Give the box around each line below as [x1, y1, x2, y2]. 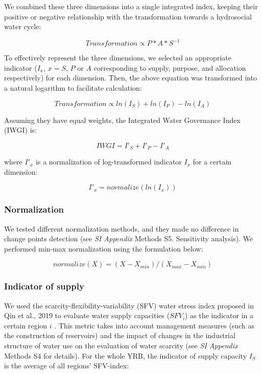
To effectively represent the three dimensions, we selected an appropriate [4, 52, 231, 63]
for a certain [193, 156, 231, 167]
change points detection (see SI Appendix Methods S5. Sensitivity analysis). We [4, 233, 253, 244]
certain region [4, 320, 47, 330]
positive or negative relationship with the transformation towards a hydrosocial [4, 11, 252, 22]
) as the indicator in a [185, 310, 253, 321]
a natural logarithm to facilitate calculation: [4, 82, 142, 93]
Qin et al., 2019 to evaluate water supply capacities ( [4, 310, 170, 321]
